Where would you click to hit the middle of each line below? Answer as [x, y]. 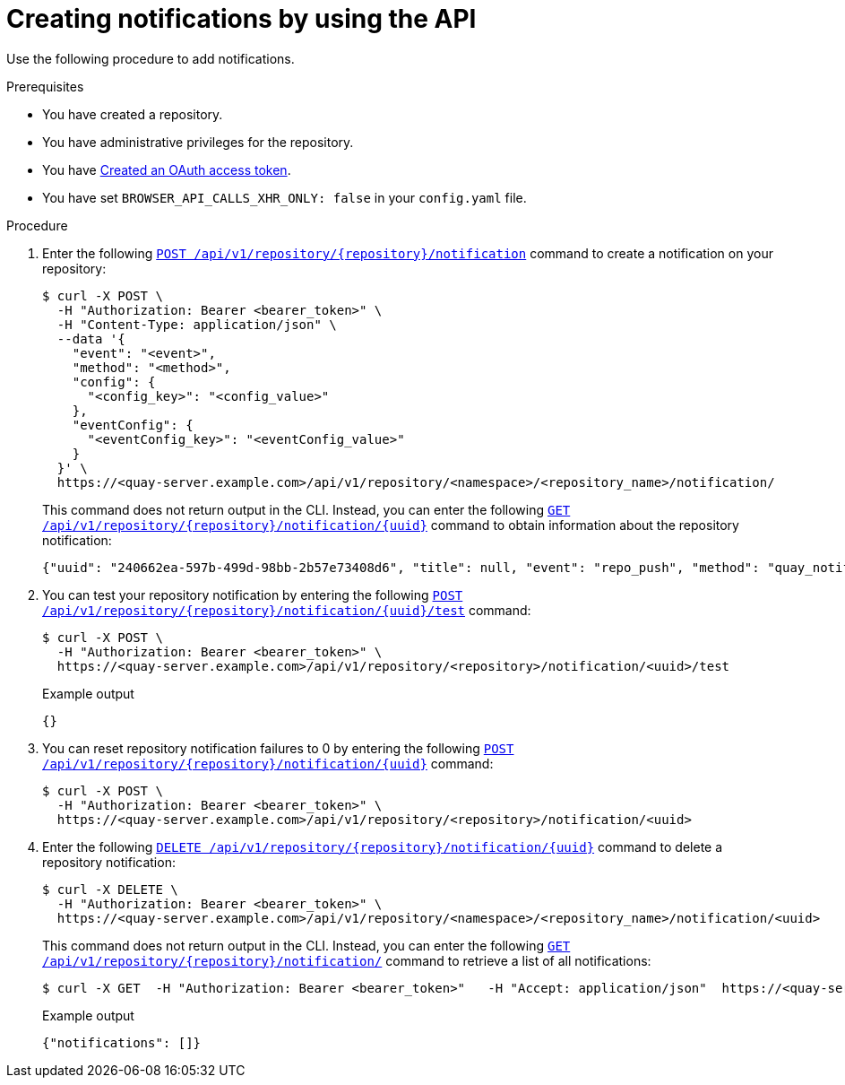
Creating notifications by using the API [241, 19]
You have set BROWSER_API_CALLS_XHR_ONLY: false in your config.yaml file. [285, 197]
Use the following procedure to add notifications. [151, 58]
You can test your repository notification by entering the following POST [253, 595]
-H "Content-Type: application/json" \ [197, 324]
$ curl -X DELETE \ [110, 889]
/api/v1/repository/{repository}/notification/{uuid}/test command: [287, 610]
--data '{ [91, 339]
